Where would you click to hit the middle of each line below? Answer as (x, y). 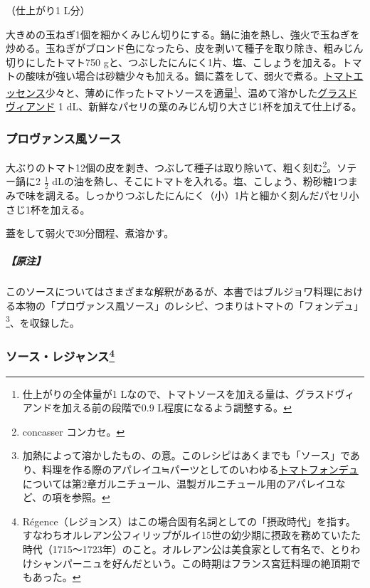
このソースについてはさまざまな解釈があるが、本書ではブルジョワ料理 (170, 292)
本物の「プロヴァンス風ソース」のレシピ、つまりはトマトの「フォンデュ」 (190, 306)
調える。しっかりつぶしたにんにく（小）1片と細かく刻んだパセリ (197, 195)
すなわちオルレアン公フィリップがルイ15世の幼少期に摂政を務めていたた (191, 535)
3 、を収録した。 (43, 321)
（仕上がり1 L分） (48, 10)
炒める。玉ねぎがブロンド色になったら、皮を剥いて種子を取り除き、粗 (170, 48)
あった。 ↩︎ (57, 577)
